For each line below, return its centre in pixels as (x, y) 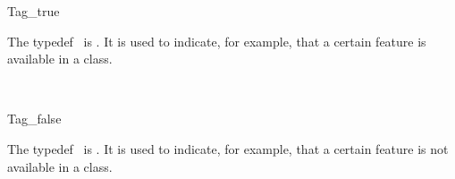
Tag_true (34, 11)
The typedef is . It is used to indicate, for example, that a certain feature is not (228, 148)
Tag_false (34, 119)
